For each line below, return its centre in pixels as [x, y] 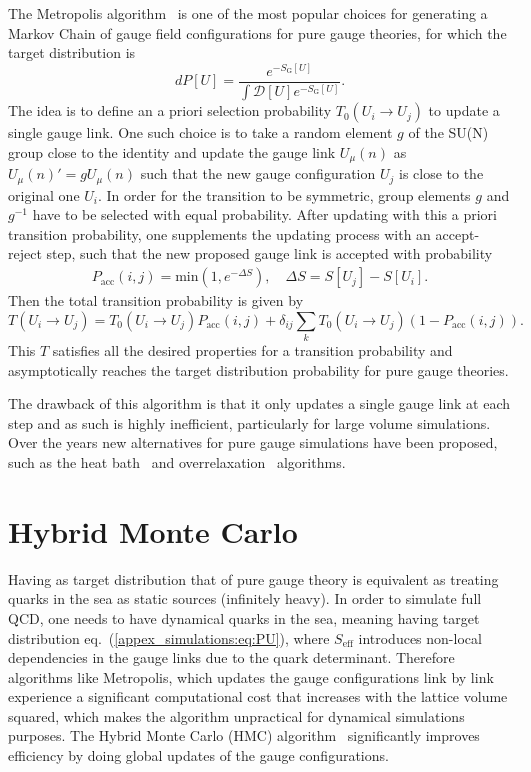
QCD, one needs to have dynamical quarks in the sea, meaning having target [244, 617]
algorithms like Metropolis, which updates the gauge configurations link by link [251, 676]
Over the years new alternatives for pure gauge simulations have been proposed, [253, 442]
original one [44, 194]
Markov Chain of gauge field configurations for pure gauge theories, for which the [257, 32]
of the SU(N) [448, 132]
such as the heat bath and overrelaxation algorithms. [177, 462]
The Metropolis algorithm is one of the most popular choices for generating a [248, 13]
